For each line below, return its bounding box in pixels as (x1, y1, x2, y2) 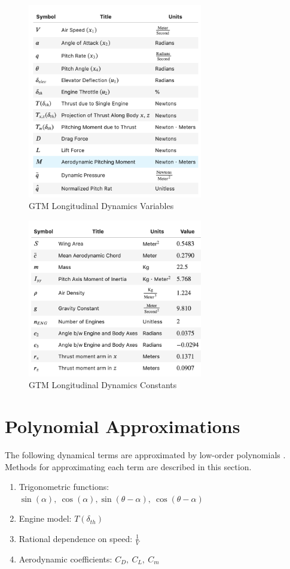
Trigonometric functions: (19, 480, 109, 493)
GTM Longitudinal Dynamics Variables (29, 199, 174, 212)
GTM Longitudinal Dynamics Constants (29, 379, 177, 391)
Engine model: (19, 512, 72, 525)
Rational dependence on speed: (19, 532, 133, 544)
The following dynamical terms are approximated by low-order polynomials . (5, 448, 286, 461)
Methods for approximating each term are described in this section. (5, 460, 252, 473)
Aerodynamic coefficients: (19, 552, 112, 565)
